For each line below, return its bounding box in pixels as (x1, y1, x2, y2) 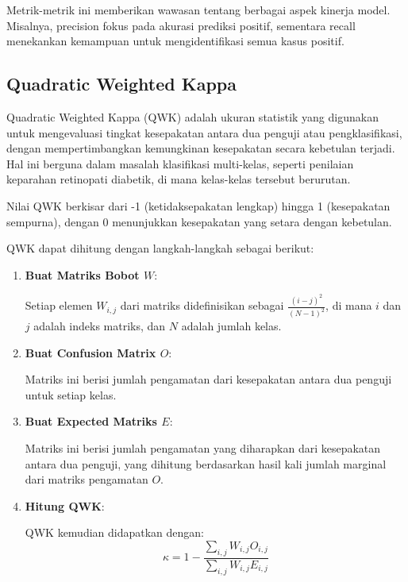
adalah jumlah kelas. (181, 318, 282, 334)
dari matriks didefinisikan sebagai (120, 297, 284, 314)
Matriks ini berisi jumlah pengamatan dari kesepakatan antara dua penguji (25, 371, 392, 387)
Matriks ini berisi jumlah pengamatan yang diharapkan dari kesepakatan (25, 440, 381, 457)
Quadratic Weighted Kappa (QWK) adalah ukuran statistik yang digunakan (6, 108, 379, 125)
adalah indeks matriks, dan (33, 318, 166, 334)
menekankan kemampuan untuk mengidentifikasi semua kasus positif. (6, 33, 344, 49)
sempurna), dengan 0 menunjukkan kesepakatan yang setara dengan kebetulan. (6, 213, 392, 229)
